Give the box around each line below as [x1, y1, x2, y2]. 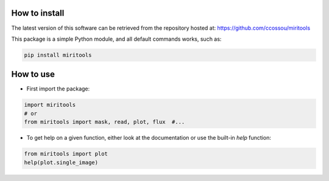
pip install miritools [24, 52, 92, 58]
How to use [11, 69, 55, 80]
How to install [11, 8, 65, 18]
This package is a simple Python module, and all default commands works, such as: [11, 35, 222, 43]
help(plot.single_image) [24, 159, 99, 166]
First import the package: [26, 85, 90, 92]
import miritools [24, 101, 76, 109]
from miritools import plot [24, 151, 108, 157]
